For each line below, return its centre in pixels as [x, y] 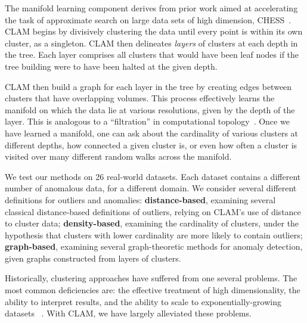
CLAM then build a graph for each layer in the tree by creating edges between [148, 86]
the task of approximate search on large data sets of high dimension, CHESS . [148, 19]
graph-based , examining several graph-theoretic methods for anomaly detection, [154, 246]
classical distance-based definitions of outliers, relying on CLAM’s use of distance [153, 211]
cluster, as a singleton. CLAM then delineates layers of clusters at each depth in [151, 43]
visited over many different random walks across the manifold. [118, 156]
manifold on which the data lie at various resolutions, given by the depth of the [150, 109]
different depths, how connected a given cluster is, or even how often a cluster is [151, 145]
